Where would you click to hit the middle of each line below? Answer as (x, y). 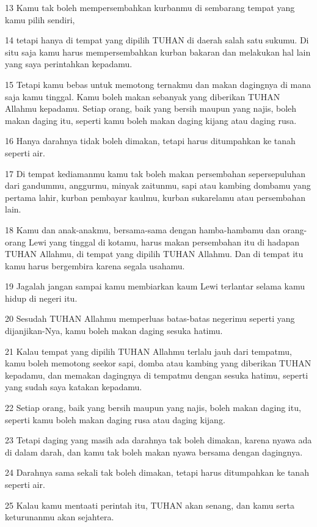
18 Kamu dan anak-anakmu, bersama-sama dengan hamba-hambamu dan (143, 229)
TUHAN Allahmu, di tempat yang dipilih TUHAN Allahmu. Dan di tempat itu (154, 254)
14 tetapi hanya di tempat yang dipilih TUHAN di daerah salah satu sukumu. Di (157, 40)
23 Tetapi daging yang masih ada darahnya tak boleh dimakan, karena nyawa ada (158, 440)
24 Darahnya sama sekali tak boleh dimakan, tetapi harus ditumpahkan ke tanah (157, 472)
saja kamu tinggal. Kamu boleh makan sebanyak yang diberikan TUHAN (143, 96)
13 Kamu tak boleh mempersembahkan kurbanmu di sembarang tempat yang (150, 7)
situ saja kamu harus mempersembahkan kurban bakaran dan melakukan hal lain (158, 52)
